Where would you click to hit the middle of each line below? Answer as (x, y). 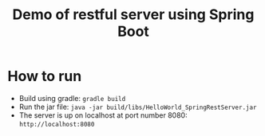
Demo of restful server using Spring (133, 15)
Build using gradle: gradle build (72, 98)
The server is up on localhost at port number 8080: (103, 115)
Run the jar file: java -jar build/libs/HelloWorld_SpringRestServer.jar (138, 107)
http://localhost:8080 (57, 124)
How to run (45, 76)
